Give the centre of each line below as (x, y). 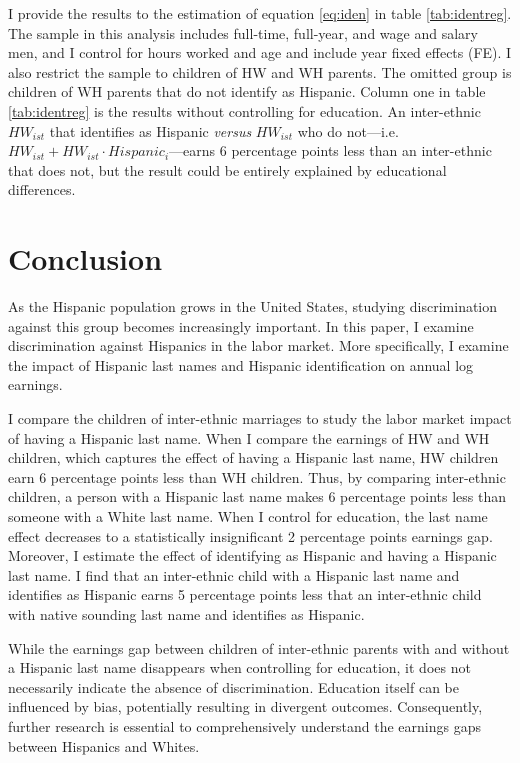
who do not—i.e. (348, 130)
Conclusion (85, 258)
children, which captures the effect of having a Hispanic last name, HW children (253, 457)
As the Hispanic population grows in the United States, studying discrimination (253, 306)
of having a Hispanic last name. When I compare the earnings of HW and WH (249, 437)
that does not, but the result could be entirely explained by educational (227, 169)
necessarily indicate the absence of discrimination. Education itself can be (233, 686)
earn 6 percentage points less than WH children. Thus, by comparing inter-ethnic (257, 476)
